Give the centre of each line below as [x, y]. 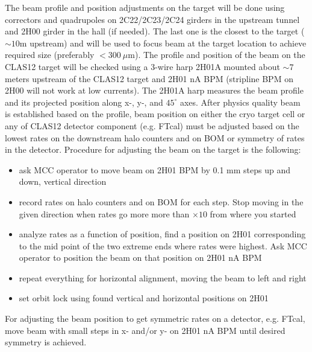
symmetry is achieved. [46, 342]
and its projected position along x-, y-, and [84, 102]
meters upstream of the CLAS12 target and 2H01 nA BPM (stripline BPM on [149, 78]
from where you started [253, 213]
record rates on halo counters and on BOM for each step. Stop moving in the [161, 201]
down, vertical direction [63, 181]
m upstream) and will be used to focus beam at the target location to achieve [163, 43]
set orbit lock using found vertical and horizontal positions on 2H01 [144, 298]
